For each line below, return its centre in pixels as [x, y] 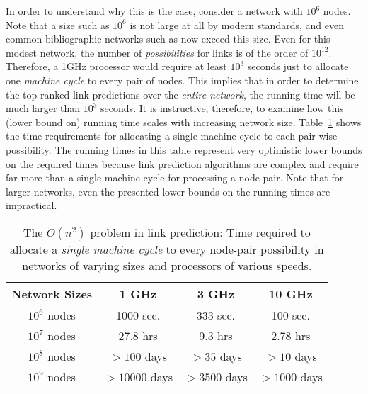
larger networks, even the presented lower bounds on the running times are [168, 191]
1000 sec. [138, 315]
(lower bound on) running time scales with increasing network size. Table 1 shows [184, 122]
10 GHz [291, 293]
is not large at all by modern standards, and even [237, 24]
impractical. [31, 205]
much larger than [43, 108]
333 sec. [216, 315]
